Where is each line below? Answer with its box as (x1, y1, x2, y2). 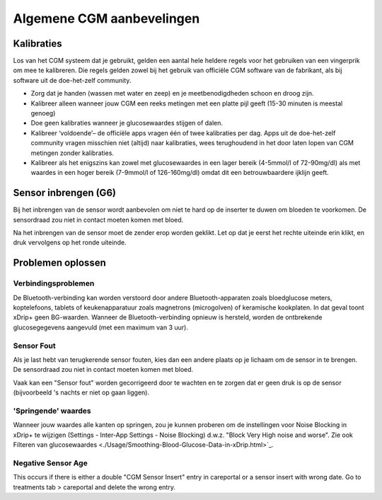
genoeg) (30, 109, 56, 118)
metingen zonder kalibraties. (30, 149, 115, 157)
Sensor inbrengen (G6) (13, 187, 117, 199)
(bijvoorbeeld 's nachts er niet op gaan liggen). (13, 388, 150, 397)
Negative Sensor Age (13, 458, 88, 467)
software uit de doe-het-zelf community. (13, 76, 132, 84)
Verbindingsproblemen (13, 278, 95, 288)
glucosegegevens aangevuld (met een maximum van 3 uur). (13, 323, 189, 331)
